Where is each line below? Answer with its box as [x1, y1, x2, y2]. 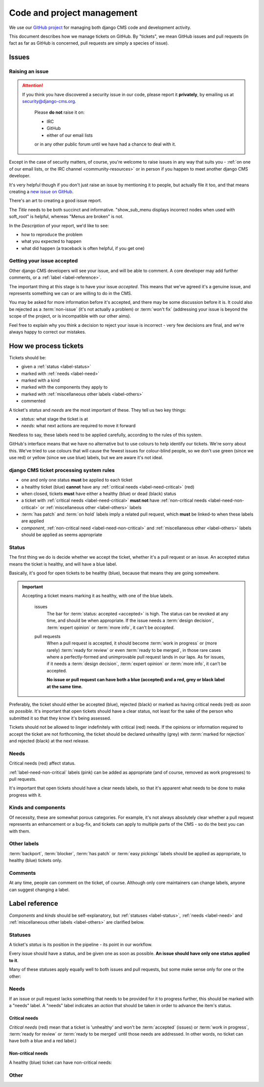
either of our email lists [46, 132, 93, 138]
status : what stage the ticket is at [21, 416, 88, 422]
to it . [9, 957, 19, 963]
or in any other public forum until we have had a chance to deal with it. [34, 141, 176, 147]
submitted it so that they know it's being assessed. [9, 715, 111, 721]
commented [21, 398, 46, 404]
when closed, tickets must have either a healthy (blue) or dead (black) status [21, 491, 176, 496]
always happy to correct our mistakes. [9, 329, 87, 335]
